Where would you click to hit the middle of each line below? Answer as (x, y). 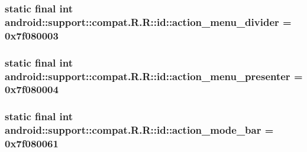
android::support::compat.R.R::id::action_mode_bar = (139, 130)
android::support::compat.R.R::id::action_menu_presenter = (154, 76)
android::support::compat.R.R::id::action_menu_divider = (148, 22)
